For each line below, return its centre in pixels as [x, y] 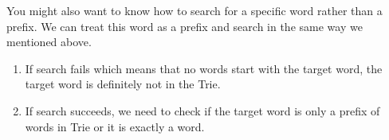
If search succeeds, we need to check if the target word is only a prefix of [202, 110]
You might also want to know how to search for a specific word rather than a [194, 10]
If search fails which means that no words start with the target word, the [204, 68]
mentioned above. [49, 42]
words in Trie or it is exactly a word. [115, 126]
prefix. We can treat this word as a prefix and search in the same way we [185, 26]
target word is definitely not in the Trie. [123, 84]
